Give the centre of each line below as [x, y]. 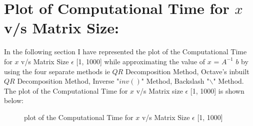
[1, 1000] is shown [217, 90]
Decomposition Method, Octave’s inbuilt [187, 71]
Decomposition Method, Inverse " [68, 81]
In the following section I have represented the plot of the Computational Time [125, 52]
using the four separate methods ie [57, 71]
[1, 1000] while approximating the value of [141, 61]
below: [14, 100]
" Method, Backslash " [175, 81]
